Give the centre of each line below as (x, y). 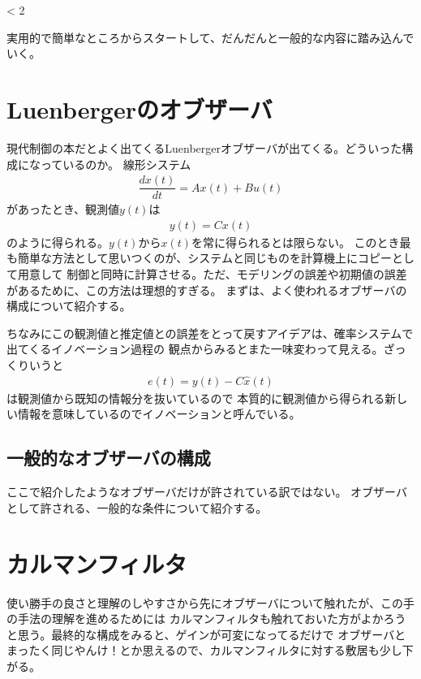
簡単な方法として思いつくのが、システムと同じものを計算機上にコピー (204, 258)
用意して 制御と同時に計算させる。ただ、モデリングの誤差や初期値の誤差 (212, 274)
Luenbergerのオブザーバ (140, 108)
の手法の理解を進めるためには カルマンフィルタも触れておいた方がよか (195, 618)
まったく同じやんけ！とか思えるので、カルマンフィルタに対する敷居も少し (204, 650)
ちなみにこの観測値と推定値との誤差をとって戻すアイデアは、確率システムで (210, 333)
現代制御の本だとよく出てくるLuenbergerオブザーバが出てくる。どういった (204, 147)
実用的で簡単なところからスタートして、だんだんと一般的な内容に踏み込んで (210, 37)
